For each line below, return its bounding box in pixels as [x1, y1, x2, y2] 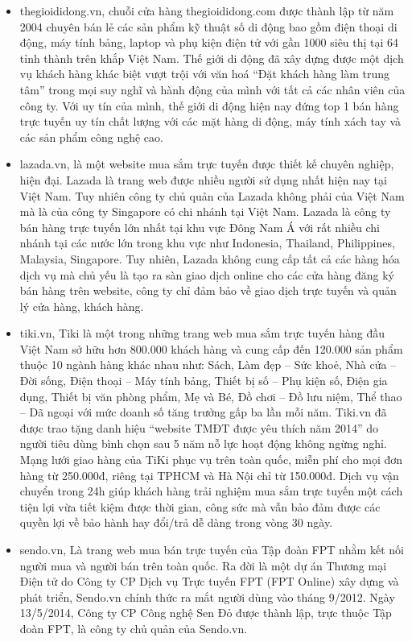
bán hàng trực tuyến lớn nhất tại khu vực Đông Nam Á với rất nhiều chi [19, 218, 380, 235]
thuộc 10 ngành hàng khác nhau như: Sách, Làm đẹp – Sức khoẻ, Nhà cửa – [19, 356, 397, 373]
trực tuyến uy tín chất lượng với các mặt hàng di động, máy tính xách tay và [19, 113, 402, 130]
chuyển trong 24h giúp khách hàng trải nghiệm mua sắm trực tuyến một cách [19, 483, 403, 499]
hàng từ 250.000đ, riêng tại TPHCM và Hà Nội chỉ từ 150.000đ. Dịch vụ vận [19, 466, 399, 483]
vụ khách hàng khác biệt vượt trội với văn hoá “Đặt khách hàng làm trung [19, 65, 389, 82]
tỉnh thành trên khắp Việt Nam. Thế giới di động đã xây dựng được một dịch [19, 49, 404, 66]
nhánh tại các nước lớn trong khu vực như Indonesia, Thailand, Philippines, [19, 234, 395, 251]
